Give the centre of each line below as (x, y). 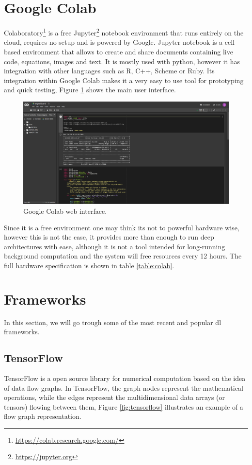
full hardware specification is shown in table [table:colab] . (89, 265)
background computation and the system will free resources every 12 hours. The (123, 256)
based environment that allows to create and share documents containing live (118, 51)
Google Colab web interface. (65, 211)
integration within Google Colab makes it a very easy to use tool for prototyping (124, 80)
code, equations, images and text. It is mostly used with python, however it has (122, 61)
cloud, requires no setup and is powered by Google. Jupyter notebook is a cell (119, 42)
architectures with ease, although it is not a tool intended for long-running (115, 246)
